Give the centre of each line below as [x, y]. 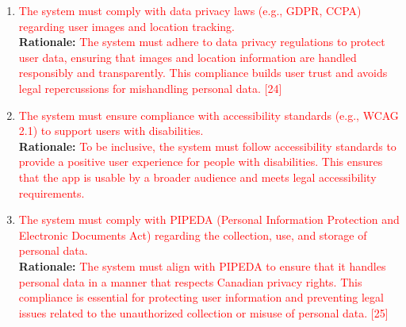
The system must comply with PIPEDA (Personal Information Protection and [209, 219]
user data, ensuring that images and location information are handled [188, 57]
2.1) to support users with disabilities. [111, 131]
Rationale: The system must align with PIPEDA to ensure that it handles [202, 265]
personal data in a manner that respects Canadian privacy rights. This [190, 281]
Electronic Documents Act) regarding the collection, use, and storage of [193, 235]
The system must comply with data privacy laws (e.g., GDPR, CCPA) [190, 10]
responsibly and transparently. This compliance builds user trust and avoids [203, 73]
